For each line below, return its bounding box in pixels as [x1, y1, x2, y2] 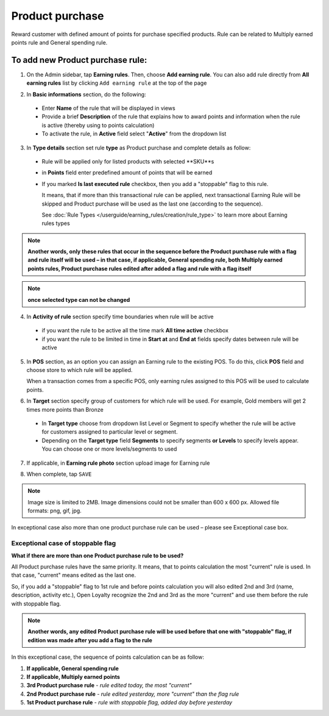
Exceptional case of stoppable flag [11, 539, 116, 548]
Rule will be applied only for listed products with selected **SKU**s [41, 157, 214, 165]
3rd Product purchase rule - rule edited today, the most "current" [26, 682, 192, 689]
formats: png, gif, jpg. [27, 507, 82, 515]
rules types [41, 220, 70, 227]
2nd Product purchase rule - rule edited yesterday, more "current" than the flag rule [26, 690, 239, 698]
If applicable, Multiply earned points [26, 673, 120, 680]
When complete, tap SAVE [26, 470, 92, 478]
